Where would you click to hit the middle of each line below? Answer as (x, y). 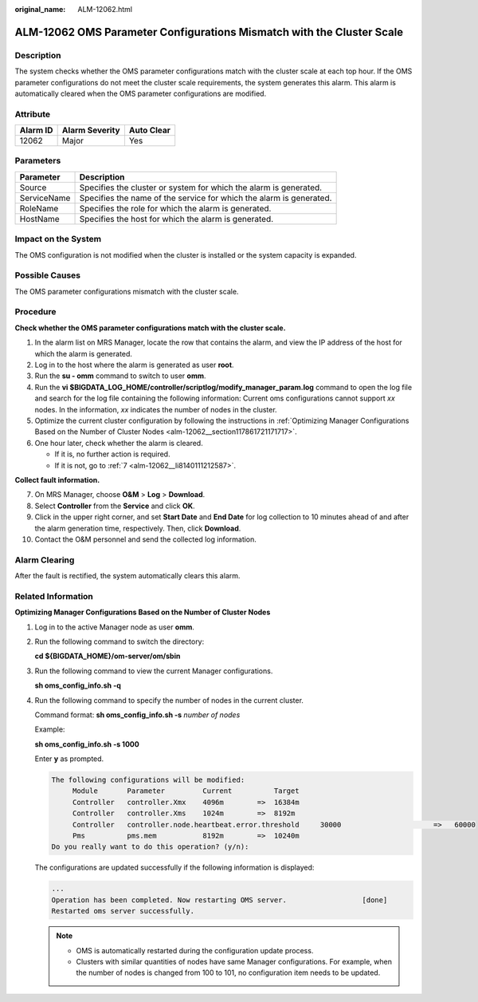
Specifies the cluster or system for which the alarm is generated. (201, 187)
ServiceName (45, 198)
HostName (39, 219)
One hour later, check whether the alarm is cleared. (119, 443)
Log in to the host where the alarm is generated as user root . (134, 365)
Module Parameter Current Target (186, 791)
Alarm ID (36, 130)
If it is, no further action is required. (112, 454)
